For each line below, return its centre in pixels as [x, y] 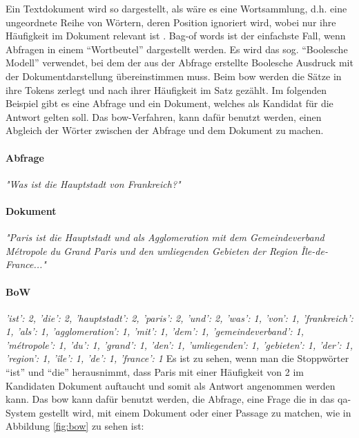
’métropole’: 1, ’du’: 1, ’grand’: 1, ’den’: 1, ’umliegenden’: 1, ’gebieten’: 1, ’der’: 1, [179, 344]
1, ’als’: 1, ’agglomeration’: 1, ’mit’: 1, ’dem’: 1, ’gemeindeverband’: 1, [155, 331]
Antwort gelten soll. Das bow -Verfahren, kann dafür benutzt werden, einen [164, 116]
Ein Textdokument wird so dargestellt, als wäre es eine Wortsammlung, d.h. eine [176, 8]
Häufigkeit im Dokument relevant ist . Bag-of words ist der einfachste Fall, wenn [176, 36]
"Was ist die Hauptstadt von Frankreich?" [93, 183]
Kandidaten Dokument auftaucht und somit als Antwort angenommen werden [171, 385]
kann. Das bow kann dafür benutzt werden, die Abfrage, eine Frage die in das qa [177, 399]
